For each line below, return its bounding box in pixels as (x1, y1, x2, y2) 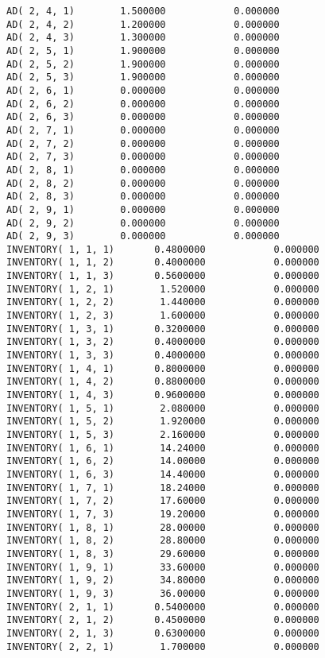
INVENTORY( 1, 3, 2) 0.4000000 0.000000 (6, 336, 319, 348)
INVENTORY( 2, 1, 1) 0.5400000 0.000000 (6, 601, 319, 613)
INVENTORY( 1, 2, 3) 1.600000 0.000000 (6, 310, 319, 322)
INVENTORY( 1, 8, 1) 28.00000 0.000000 (6, 521, 319, 533)
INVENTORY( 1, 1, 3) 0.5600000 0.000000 (6, 270, 319, 282)
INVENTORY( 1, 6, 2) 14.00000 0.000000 (6, 455, 319, 467)
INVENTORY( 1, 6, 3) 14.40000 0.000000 (6, 468, 319, 480)
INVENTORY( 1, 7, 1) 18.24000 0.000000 (6, 482, 319, 493)
